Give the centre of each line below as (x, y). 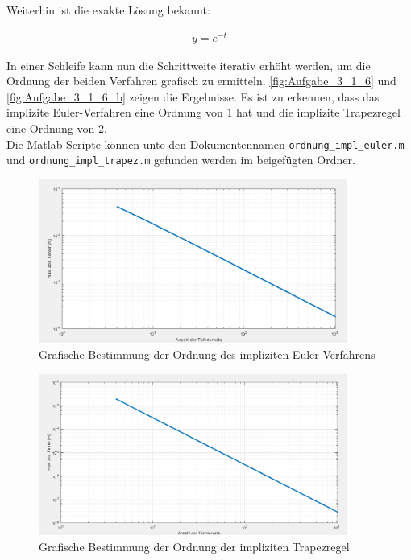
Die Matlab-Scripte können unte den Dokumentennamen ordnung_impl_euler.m (205, 144)
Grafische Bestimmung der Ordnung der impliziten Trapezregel (194, 547)
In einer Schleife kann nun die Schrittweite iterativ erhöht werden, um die (189, 65)
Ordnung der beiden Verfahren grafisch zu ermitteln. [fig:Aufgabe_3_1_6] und (201, 81)
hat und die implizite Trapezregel (318, 112)
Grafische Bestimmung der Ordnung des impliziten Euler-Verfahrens (207, 354)
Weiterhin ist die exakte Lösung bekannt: (108, 10)
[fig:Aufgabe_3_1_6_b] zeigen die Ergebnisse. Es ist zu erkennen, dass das (193, 96)
